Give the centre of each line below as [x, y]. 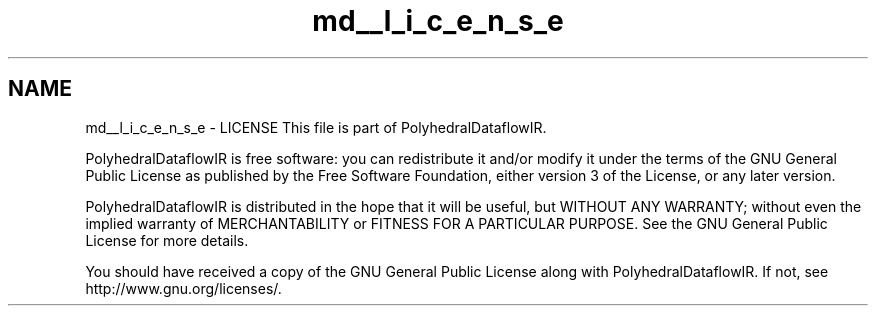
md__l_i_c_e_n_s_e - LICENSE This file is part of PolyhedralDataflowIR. [316, 127]
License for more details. [167, 240]
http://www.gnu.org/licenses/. [183, 288]
